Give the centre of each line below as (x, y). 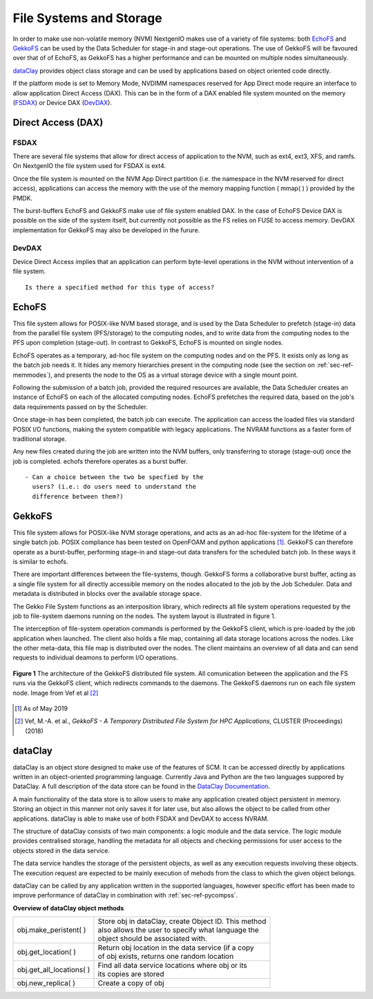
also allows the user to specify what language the (178, 930)
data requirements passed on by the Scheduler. (80, 407)
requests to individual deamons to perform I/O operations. (95, 657)
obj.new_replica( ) (46, 983)
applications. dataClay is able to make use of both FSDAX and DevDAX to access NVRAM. (141, 819)
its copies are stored (131, 974)
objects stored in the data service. (61, 850)
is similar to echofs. (40, 561)
